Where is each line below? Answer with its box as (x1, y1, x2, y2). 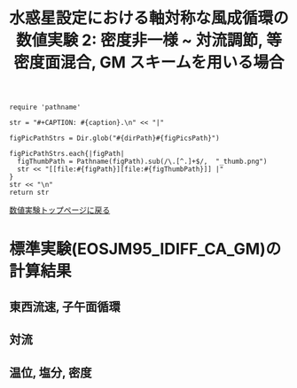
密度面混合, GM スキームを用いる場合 (12, 52, 285, 73)
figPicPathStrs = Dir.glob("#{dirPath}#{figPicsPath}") (9, 134, 220, 143)
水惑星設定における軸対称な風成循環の (9, 8, 290, 28)
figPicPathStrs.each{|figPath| (9, 150, 125, 159)
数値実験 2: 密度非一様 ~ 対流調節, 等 (16, 30, 282, 50)
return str (9, 188, 50, 198)
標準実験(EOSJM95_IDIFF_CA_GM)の (9, 239, 282, 260)
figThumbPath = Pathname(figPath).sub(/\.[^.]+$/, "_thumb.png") (17, 157, 268, 167)
